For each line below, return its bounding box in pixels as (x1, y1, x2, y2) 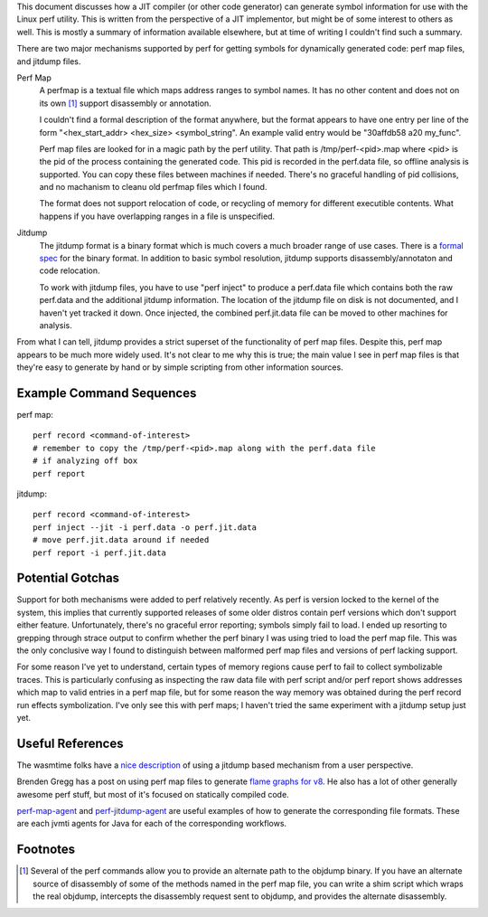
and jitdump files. (16, 55, 81, 67)
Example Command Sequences (16, 385, 197, 401)
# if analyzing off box (33, 456, 138, 466)
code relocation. (39, 265, 100, 276)
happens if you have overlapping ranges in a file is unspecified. (39, 211, 276, 222)
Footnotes (16, 842, 76, 857)
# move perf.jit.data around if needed (33, 534, 210, 545)
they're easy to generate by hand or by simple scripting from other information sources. (16, 362, 343, 373)
